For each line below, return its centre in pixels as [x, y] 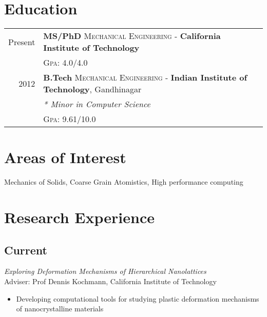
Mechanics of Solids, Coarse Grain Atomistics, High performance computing [124, 182]
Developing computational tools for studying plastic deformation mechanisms [138, 298]
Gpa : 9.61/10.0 [70, 119]
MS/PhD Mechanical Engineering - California [132, 36]
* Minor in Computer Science [97, 104]
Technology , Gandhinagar [92, 89]
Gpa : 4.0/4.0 [65, 63]
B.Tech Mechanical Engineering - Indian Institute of [145, 77]
